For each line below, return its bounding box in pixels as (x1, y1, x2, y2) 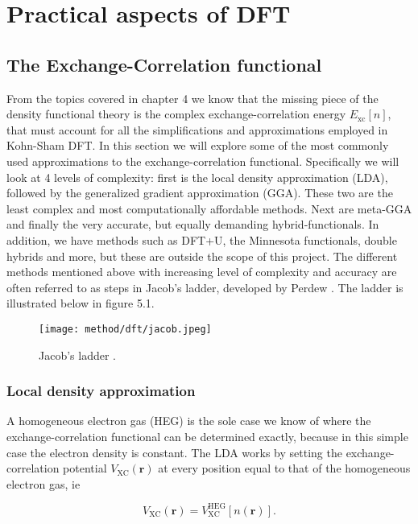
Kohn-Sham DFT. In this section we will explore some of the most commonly (6, 137, 389, 154)
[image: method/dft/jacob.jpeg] (39, 323, 212, 335)
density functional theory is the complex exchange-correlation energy (6, 105, 346, 122)
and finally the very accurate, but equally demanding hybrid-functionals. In (6, 216, 379, 233)
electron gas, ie (6, 475, 81, 492)
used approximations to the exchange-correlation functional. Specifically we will (6, 152, 399, 169)
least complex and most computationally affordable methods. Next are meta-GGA (6, 200, 412, 217)
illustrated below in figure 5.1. (6, 295, 155, 312)
